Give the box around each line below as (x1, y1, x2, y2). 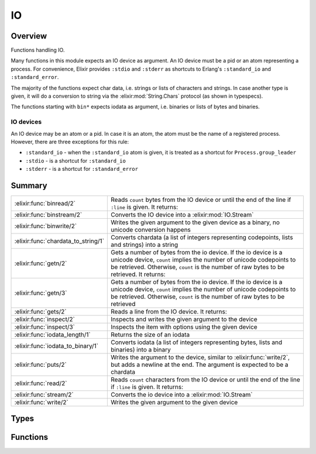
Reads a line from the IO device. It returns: (111, 308, 228, 316)
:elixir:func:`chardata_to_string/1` (14, 237, 105, 245)
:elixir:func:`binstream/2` (14, 211, 83, 219)
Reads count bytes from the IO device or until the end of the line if (111, 196, 291, 204)
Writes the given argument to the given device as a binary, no (111, 218, 280, 226)
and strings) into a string (111, 240, 178, 249)
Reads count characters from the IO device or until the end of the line (111, 376, 301, 384)
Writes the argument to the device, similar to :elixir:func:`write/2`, (111, 353, 290, 362)
